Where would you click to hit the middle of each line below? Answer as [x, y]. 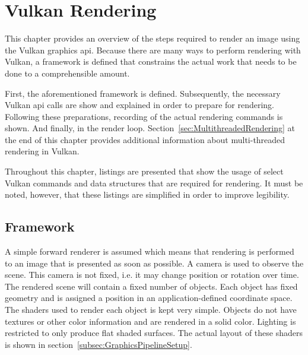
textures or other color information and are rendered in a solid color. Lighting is [150, 321]
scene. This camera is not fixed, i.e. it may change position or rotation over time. [152, 275]
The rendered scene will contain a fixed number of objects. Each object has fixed [151, 286]
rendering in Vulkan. [42, 151]
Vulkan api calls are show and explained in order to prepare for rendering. [139, 105]
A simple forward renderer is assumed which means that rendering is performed [150, 251]
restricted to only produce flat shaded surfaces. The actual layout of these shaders [154, 333]
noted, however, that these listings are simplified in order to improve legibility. [147, 194]
